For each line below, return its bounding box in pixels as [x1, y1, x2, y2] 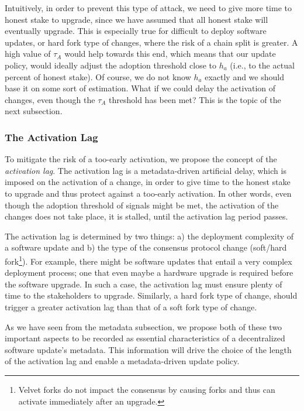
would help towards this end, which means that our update [64, 47, 276, 60]
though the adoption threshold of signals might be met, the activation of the [5, 198, 279, 211]
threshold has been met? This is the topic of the [109, 93, 281, 105]
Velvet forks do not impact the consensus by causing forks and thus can [18, 383, 275, 395]
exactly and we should [205, 70, 284, 83]
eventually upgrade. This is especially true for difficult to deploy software [5, 25, 267, 37]
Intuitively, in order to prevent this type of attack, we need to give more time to [5, 2, 292, 13]
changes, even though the [5, 93, 95, 105]
